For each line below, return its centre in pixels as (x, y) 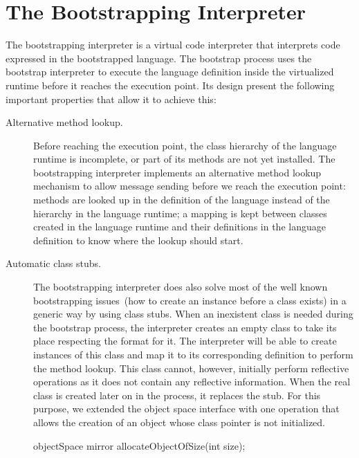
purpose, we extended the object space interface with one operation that (186, 409)
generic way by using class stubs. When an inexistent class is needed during (193, 314)
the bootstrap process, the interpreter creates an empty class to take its (185, 327)
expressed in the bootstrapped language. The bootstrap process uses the (159, 58)
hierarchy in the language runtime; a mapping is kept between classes (180, 213)
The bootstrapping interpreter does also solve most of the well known (181, 287)
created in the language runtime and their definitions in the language (179, 227)
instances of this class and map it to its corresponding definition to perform (193, 354)
